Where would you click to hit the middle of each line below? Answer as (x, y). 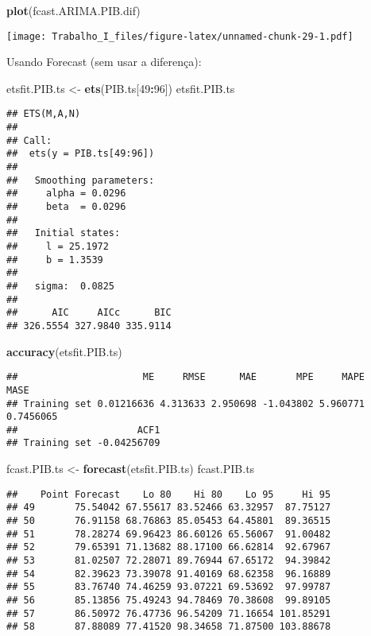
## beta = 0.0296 (66, 207)
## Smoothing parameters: (81, 180)
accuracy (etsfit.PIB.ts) (64, 351)
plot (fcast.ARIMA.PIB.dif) (73, 10)
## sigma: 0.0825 (61, 286)
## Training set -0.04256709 (83, 443)
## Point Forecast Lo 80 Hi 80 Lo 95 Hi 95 (169, 494)
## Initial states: (64, 233)
